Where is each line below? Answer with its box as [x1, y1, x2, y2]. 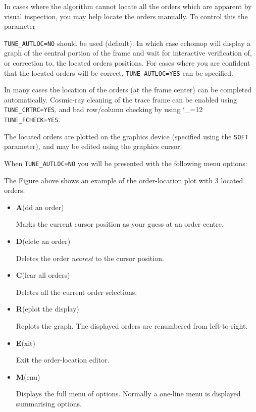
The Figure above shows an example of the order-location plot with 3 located [4, 175, 243, 185]
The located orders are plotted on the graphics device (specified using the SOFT [4, 131, 248, 141]
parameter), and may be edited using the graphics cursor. [4, 141, 182, 151]
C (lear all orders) [16, 270, 70, 280]
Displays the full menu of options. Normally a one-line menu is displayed [16, 388, 241, 399]
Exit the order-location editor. [16, 354, 110, 365]
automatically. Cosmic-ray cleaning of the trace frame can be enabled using [4, 94, 237, 105]
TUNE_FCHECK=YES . [4, 114, 61, 125]
